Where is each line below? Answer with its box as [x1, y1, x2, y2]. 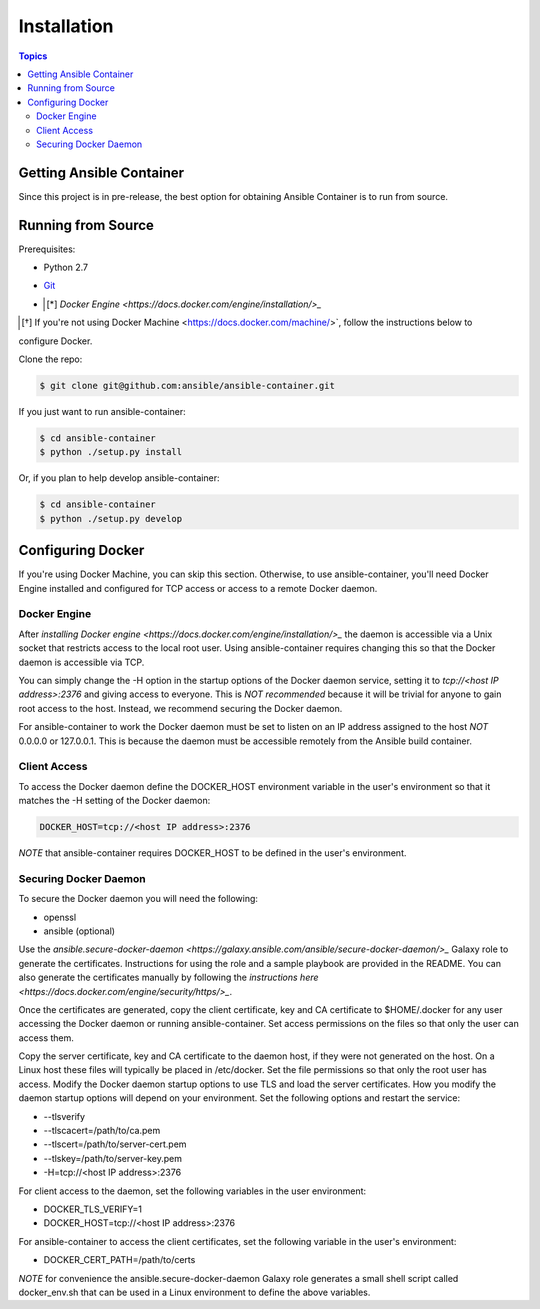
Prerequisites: [18, 243, 76, 255]
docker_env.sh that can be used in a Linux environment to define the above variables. [18, 1286, 371, 1298]
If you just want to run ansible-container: [18, 406, 187, 418]
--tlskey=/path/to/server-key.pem [43, 1152, 182, 1164]
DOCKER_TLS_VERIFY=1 [43, 1203, 142, 1215]
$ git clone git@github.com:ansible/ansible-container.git [39, 380, 335, 392]
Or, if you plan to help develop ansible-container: [18, 472, 220, 484]
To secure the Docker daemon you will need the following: [18, 893, 259, 905]
